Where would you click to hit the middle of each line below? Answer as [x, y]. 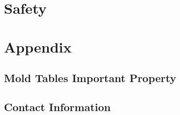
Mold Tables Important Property [90, 78]
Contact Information [57, 106]
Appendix [38, 46]
